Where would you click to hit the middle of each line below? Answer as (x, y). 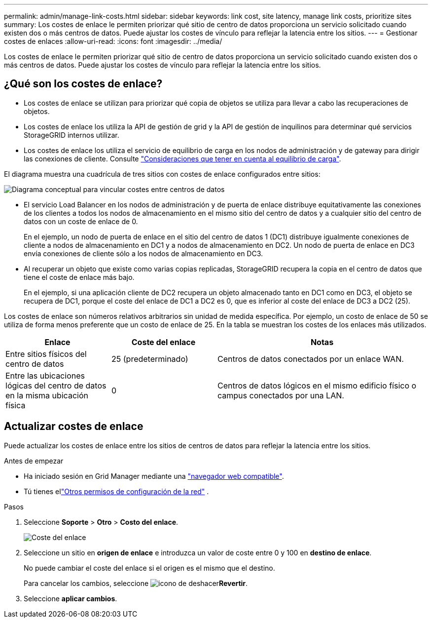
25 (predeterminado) (150, 359)
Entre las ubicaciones (45, 375)
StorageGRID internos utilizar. (72, 135)
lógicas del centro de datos (56, 385)
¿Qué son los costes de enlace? (83, 84)
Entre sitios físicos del (46, 354)
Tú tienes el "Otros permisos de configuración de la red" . (116, 491)
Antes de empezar (34, 461)
